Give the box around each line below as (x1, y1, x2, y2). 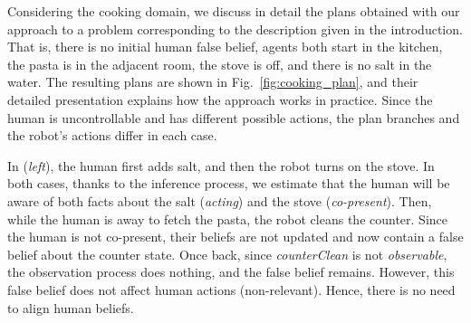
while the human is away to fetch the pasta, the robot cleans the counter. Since (7, 209, 447, 228)
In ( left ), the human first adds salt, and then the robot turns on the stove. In (7, 156, 435, 175)
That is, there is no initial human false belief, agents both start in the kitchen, (7, 37, 443, 56)
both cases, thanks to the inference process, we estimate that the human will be (7, 174, 450, 193)
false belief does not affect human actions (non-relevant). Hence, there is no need (7, 280, 456, 299)
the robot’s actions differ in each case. (7, 126, 217, 145)
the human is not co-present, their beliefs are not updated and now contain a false (7, 227, 464, 246)
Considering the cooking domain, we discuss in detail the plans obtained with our (7, 2, 460, 20)
